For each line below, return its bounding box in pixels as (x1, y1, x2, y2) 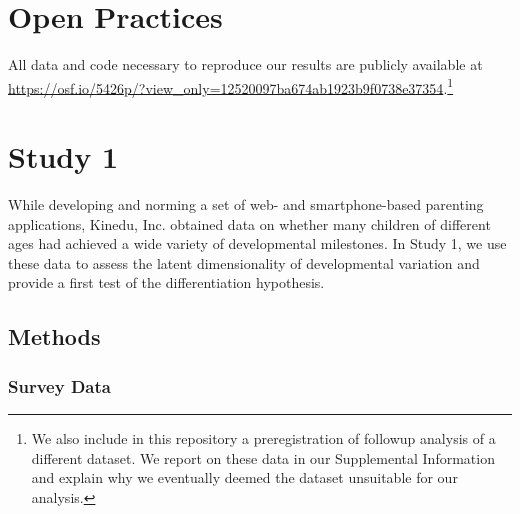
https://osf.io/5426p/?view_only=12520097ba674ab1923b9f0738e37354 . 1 (8, 74, 454, 98)
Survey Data (8, 373, 111, 398)
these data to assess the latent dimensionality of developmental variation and (8, 252, 480, 273)
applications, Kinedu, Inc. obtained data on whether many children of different (8, 213, 491, 234)
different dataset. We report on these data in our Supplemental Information (31, 447, 495, 468)
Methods (8, 321, 101, 352)
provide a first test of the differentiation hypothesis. (8, 272, 325, 293)
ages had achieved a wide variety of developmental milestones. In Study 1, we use (8, 233, 507, 254)
